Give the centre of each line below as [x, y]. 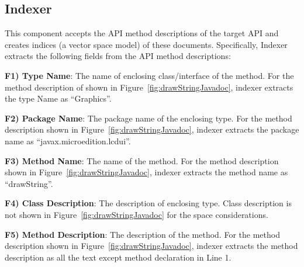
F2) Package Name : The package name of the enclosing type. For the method [148, 118]
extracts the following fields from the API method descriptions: [118, 56]
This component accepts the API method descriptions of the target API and [142, 33]
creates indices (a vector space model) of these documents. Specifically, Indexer [146, 44]
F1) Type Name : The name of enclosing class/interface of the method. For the [149, 75]
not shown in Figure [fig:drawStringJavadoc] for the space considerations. [137, 214]
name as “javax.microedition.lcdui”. [68, 141]
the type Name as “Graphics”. [58, 98]
